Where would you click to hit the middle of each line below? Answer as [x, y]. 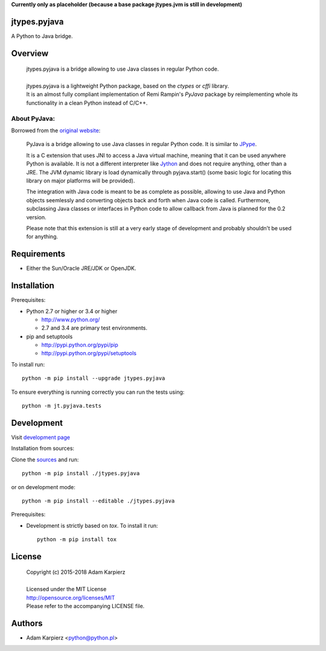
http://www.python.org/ [71, 319]
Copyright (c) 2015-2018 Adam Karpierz [76, 572]
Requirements [38, 254]
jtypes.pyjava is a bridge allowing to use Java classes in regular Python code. [123, 69]
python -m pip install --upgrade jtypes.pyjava [94, 378]
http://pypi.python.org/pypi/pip [80, 345]
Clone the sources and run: [45, 460]
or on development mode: [43, 487]
